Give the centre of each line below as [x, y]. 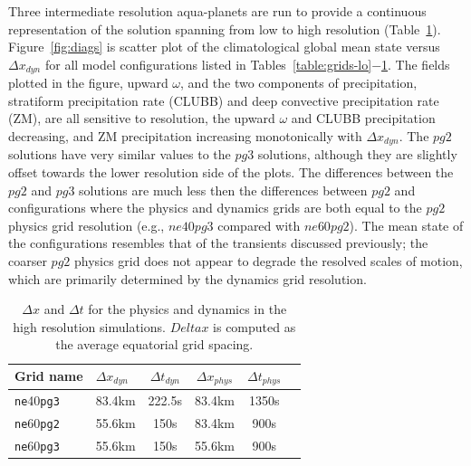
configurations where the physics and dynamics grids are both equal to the [215, 208]
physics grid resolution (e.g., [87, 225]
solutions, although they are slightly [357, 154]
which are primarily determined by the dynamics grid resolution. [187, 278]
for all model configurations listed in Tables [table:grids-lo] [208, 64]
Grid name [49, 376]
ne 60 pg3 [37, 445]
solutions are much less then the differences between [223, 190]
